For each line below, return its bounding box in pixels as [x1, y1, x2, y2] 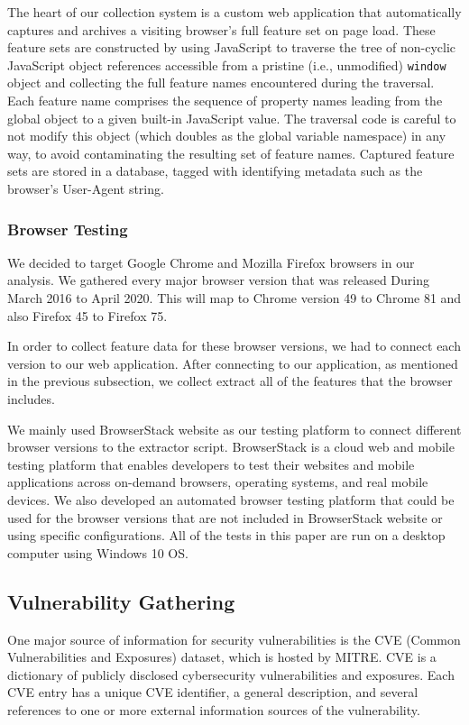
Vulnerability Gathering [7, 587, 235, 615]
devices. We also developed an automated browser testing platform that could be [7, 490, 455, 509]
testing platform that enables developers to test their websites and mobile [7, 454, 415, 473]
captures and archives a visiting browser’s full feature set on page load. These [7, 20, 436, 39]
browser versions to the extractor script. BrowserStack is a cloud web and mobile [7, 437, 455, 456]
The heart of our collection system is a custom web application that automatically [7, 3, 462, 21]
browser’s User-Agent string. [7, 179, 164, 197]
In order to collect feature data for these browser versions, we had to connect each [7, 336, 461, 355]
